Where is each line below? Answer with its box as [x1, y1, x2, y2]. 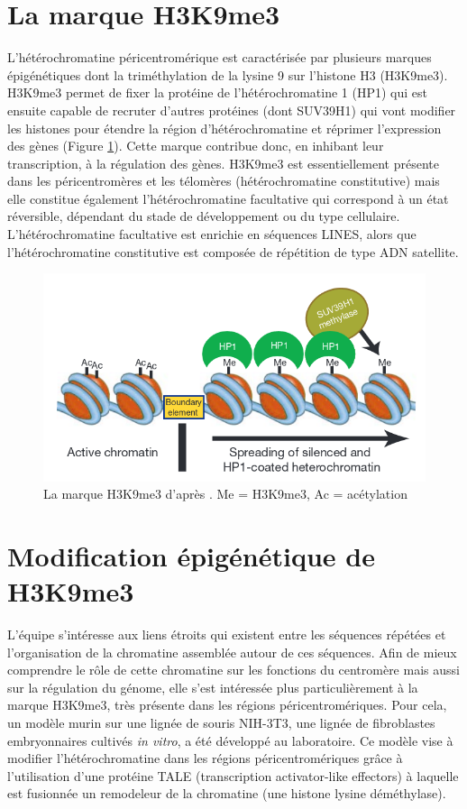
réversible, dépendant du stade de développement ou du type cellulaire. [7, 207, 400, 225]
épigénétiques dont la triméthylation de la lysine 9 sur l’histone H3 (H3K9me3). [7, 65, 448, 84]
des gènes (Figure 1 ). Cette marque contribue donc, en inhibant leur [7, 136, 384, 155]
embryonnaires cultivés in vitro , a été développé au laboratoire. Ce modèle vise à [7, 731, 453, 749]
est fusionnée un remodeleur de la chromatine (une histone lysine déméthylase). [7, 784, 446, 803]
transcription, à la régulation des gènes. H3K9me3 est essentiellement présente [7, 153, 439, 172]
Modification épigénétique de [7, 537, 375, 574]
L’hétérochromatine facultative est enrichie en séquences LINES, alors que [7, 225, 417, 244]
